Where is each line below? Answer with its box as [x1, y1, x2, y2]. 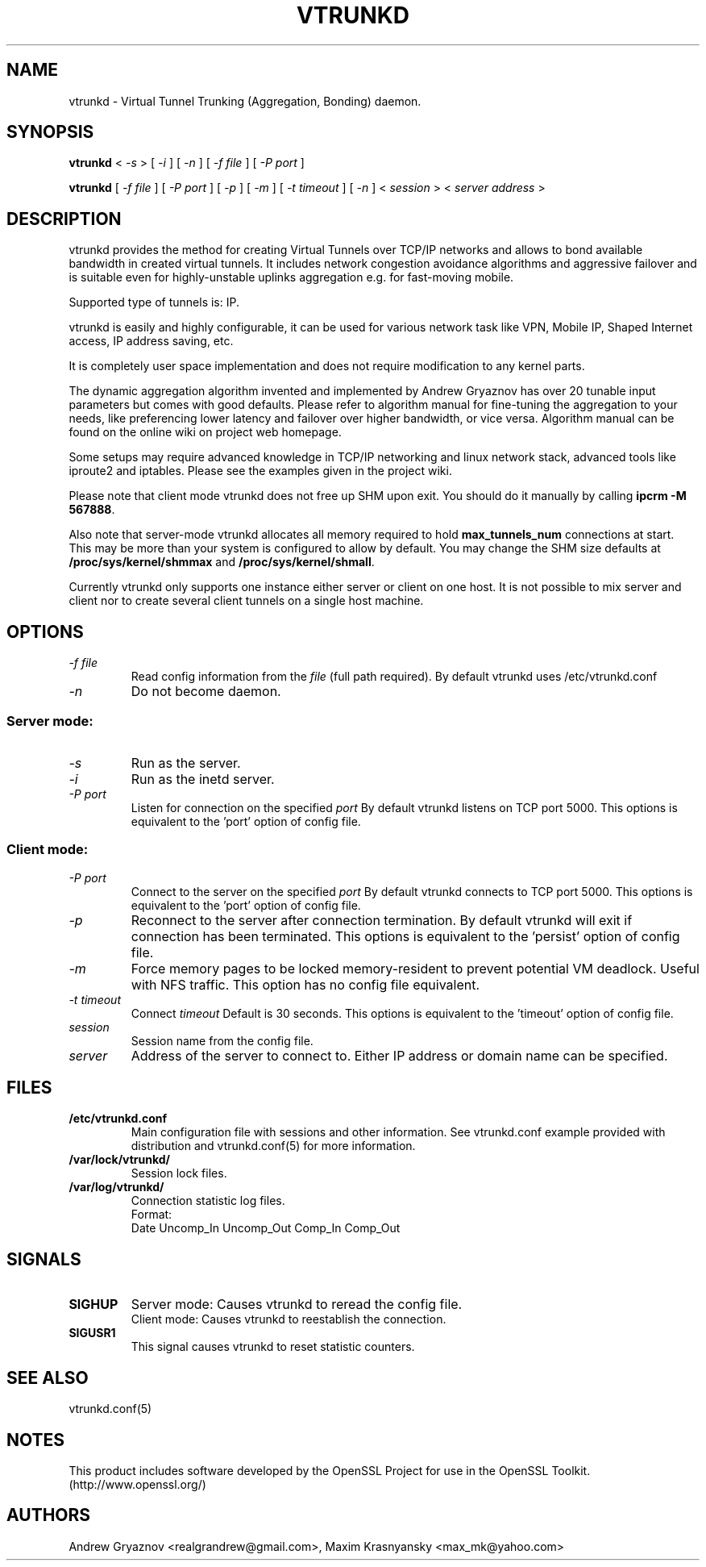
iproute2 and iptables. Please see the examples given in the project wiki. [69, 464, 452, 478]
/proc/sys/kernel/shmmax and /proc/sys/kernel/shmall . [69, 555, 375, 569]
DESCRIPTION [6, 208, 122, 229]
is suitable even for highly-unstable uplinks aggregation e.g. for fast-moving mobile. [69, 270, 514, 285]
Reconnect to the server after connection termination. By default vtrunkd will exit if [131, 911, 633, 928]
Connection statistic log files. [131, 1194, 285, 1208]
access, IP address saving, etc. [69, 334, 234, 348]
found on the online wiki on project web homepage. [69, 425, 342, 440]
